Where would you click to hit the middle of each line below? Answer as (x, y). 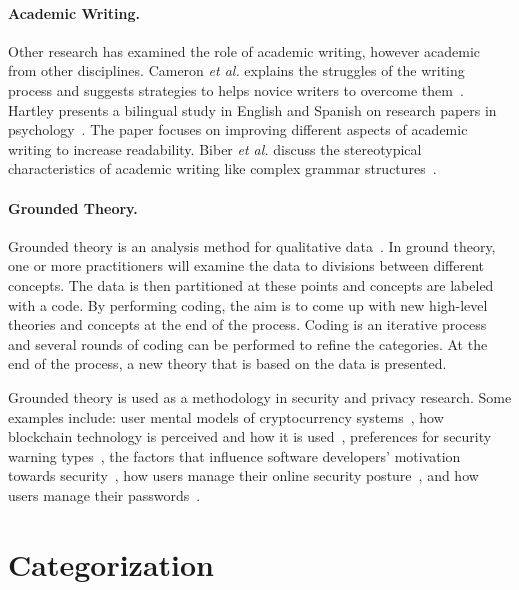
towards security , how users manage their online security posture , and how (243, 475)
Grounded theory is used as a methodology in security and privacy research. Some (260, 396)
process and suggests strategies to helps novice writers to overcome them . (236, 89)
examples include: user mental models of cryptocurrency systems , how (226, 416)
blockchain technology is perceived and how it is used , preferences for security (250, 436)
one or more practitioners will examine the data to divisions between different (246, 265)
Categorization (111, 563)
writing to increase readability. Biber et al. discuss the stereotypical (215, 148)
